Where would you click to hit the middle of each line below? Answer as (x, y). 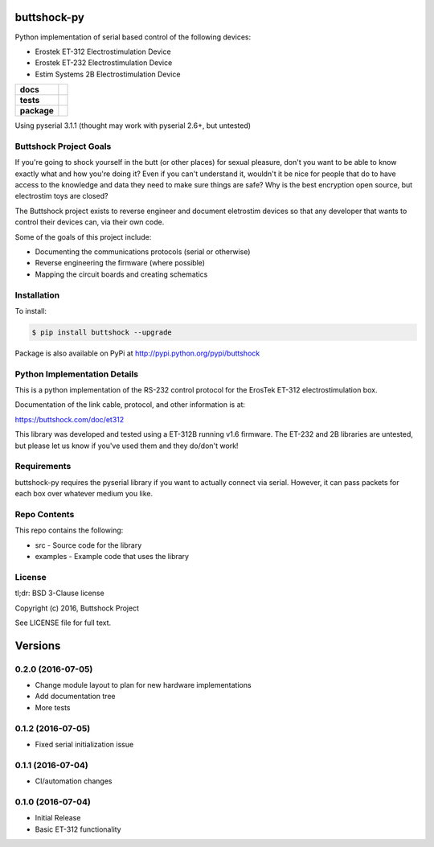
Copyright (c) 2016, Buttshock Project (77, 608)
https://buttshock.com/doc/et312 (70, 419)
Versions (38, 646)
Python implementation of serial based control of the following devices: (133, 37)
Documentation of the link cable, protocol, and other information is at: (130, 405)
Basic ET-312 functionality (78, 829)
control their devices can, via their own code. (90, 222)
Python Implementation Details (77, 374)
